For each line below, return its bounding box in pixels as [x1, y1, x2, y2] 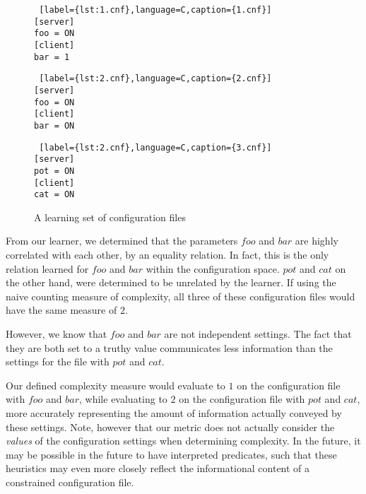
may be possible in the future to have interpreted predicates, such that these [6, 447, 337, 461]
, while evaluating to [79, 392, 167, 406]
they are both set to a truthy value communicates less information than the [6, 340, 333, 355]
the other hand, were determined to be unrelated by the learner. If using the [6, 275, 336, 290]
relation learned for [6, 261, 89, 276]
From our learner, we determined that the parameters [6, 233, 238, 248]
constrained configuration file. [6, 474, 134, 489]
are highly [295, 233, 338, 248]
